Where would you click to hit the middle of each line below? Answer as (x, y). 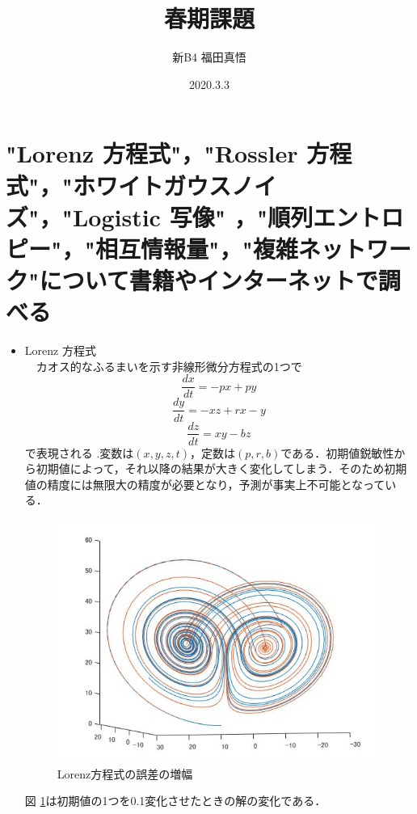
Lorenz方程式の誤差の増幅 (125, 773)
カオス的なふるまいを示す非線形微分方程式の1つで (169, 366)
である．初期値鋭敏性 (337, 452)
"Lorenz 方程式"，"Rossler (152, 153)
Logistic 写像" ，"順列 (193, 216)
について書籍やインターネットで (208, 280)
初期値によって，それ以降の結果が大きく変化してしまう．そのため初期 (221, 468)
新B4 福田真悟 (209, 57)
